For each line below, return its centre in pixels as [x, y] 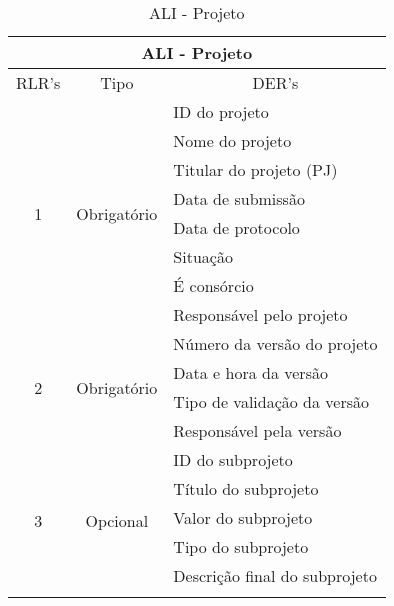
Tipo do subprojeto [241, 546]
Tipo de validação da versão [271, 401]
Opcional [117, 520]
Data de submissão [239, 198]
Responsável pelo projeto [260, 314]
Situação [203, 256]
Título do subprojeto [246, 488]
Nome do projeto [232, 140]
